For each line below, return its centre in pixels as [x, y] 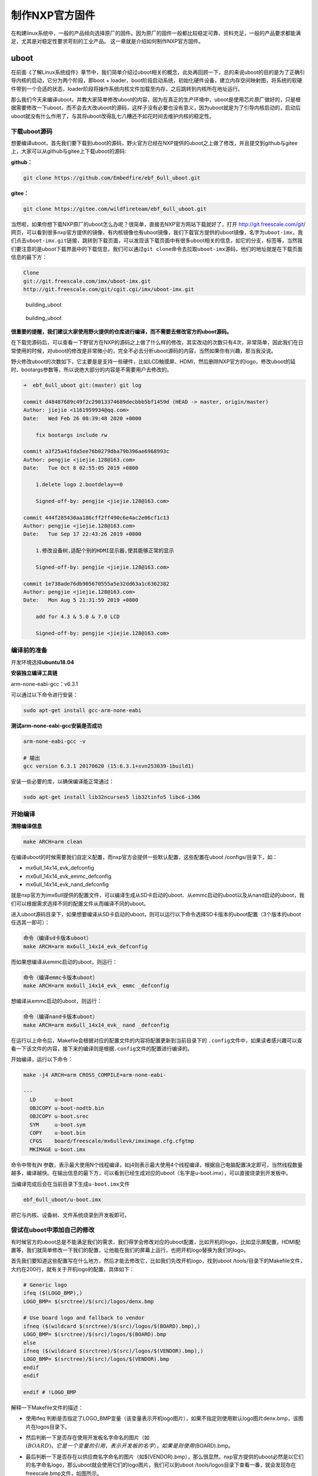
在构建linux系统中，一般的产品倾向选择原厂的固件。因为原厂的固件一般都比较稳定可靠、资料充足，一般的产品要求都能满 [156, 33]
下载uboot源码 [32, 131]
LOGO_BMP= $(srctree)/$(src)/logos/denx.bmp [89, 1301]
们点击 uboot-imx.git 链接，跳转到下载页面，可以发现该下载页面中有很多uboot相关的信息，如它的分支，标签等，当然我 [157, 241]
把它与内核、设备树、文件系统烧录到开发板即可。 [70, 1215]
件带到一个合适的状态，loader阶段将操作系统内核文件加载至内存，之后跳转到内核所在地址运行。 [127, 89]
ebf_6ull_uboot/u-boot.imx [62, 1199]
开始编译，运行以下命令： [42, 1059]
